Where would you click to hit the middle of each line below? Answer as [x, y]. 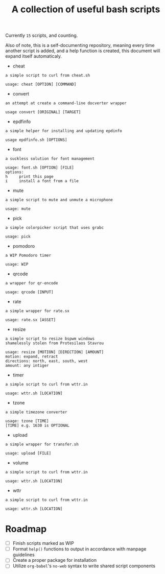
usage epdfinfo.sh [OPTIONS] [36, 140]
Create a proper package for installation [55, 560]
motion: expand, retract [32, 357]
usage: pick [18, 237]
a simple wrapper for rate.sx [38, 311]
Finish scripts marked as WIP [43, 543]
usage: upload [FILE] [28, 453]
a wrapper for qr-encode [32, 283]
